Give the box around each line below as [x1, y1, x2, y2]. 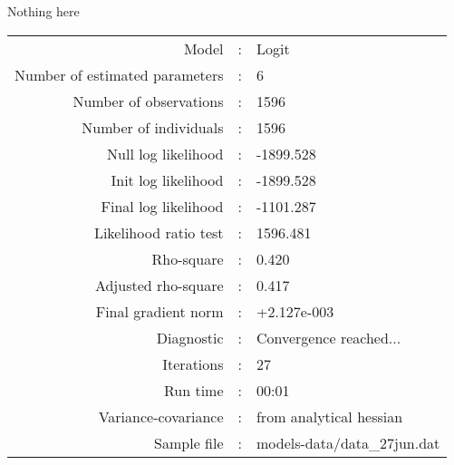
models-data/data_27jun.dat [256, 431, 440, 453]
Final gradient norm [95, 300, 224, 322]
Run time [163, 379, 224, 401]
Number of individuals [82, 116, 224, 138]
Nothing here [7, 2, 80, 20]
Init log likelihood [111, 169, 224, 190]
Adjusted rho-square [94, 274, 224, 295]
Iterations [162, 353, 224, 374]
